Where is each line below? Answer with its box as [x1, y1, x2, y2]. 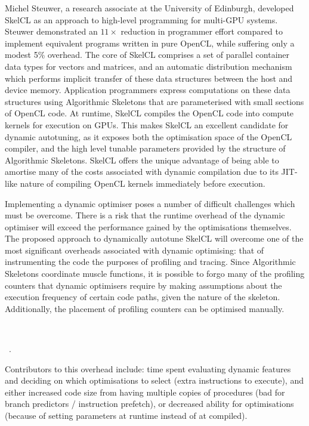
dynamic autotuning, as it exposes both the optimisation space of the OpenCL [5, 130, 292, 143]
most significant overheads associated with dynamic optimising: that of [5, 243, 264, 256]
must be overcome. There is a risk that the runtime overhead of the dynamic [5, 209, 285, 221]
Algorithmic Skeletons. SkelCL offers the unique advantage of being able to [5, 153, 279, 166]
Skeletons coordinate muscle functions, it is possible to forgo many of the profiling [5, 267, 305, 280]
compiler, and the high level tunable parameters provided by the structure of [5, 142, 286, 155]
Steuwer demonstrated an [5, 25, 98, 38]
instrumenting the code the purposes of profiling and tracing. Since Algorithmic [5, 255, 296, 268]
